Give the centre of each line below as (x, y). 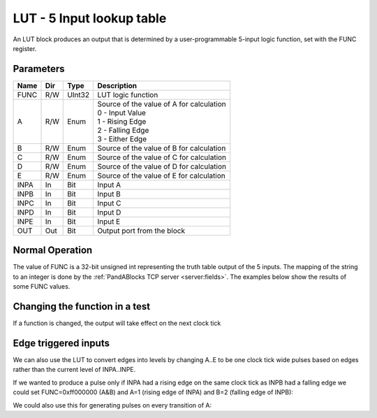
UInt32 (79, 94)
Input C (109, 203)
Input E (109, 222)
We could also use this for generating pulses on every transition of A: (112, 405)
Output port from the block (141, 231)
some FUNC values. (42, 287)
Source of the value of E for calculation (162, 175)
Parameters (39, 69)
